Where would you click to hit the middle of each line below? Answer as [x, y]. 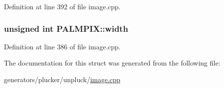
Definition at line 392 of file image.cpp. [62, 6]
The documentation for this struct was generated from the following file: [112, 63]
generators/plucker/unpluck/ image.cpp [62, 79]
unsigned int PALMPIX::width [66, 28]
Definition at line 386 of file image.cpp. [62, 46]
